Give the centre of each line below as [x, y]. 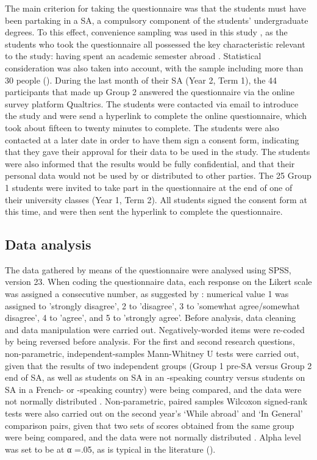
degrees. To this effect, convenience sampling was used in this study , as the [146, 32]
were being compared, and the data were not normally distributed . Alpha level [153, 437]
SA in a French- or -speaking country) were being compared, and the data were [153, 389]
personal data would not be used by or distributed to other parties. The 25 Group [158, 175]
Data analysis [48, 244]
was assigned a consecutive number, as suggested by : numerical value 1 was [147, 294]
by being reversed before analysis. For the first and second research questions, [150, 341]
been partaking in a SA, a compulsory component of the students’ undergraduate [157, 20]
